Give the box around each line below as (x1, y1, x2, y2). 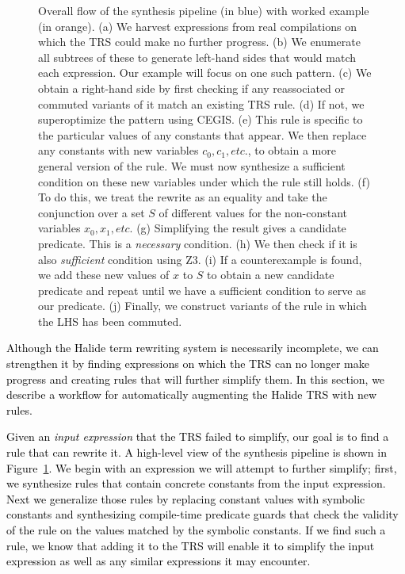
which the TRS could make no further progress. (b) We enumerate (38, 33, 361, 50)
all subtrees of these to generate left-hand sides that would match (38, 48, 356, 65)
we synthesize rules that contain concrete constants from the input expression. (6, 475, 386, 492)
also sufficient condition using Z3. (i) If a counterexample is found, (38, 251, 362, 267)
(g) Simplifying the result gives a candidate (136, 220, 346, 236)
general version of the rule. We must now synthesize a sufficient (38, 157, 346, 174)
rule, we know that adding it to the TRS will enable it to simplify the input (6, 537, 375, 553)
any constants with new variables (38, 142, 199, 159)
